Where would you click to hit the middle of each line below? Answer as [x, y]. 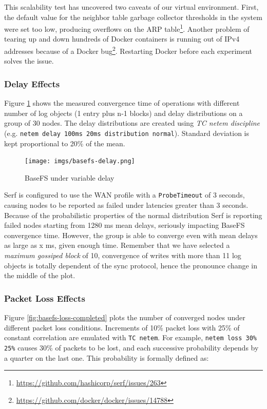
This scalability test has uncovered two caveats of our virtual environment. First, [131, 7]
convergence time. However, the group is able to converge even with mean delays [131, 235]
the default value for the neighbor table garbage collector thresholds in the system [133, 17]
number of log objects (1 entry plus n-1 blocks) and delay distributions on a [123, 113]
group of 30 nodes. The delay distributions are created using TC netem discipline [132, 123]
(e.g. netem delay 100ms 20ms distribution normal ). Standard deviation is [127, 133]
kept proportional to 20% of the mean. [65, 143]
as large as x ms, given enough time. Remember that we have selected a [117, 245]
